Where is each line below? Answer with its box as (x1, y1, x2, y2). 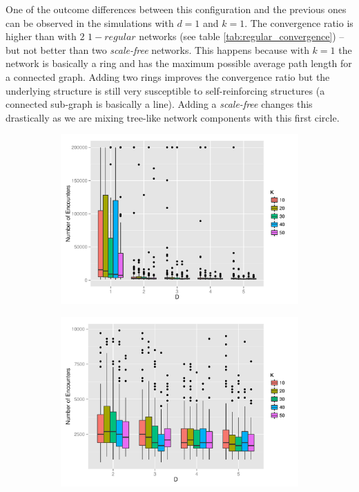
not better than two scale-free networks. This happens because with (23, 42, 309, 57)
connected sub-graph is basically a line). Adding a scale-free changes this (6, 97, 313, 111)
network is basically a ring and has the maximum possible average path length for (6, 56, 352, 70)
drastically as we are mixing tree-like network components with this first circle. (6, 110, 340, 124)
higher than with (6, 29, 77, 44)
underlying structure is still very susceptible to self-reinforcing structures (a (6, 83, 325, 97)
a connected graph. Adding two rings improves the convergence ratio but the (6, 69, 330, 84)
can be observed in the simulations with (6, 15, 174, 30)
